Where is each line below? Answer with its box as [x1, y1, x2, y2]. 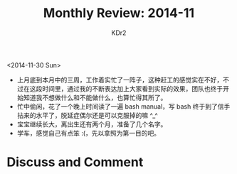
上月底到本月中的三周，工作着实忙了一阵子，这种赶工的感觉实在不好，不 [16, 75, 229, 84]
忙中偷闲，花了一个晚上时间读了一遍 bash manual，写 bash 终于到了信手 [16, 102, 231, 111]
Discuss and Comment [6, 154, 144, 170]
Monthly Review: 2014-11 [43, 5, 195, 21]
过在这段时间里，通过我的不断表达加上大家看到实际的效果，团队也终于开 [16, 84, 229, 93]
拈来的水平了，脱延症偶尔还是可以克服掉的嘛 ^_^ [16, 111, 158, 119]
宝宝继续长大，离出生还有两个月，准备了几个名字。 [16, 119, 167, 129]
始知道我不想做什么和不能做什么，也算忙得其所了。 [16, 93, 167, 102]
